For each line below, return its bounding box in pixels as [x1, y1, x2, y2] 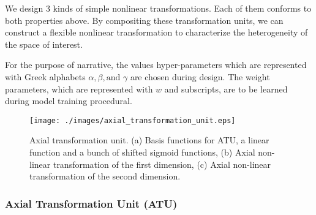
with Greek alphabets [5, 70, 86, 83]
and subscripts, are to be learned [164, 82, 288, 95]
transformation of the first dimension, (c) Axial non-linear [53, 157, 271, 170]
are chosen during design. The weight [130, 70, 270, 83]
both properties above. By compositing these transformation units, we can [5, 13, 284, 26]
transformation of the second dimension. [29, 170, 181, 183]
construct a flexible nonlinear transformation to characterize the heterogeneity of [5, 26, 308, 39]
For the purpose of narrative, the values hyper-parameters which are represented [5, 58, 307, 71]
